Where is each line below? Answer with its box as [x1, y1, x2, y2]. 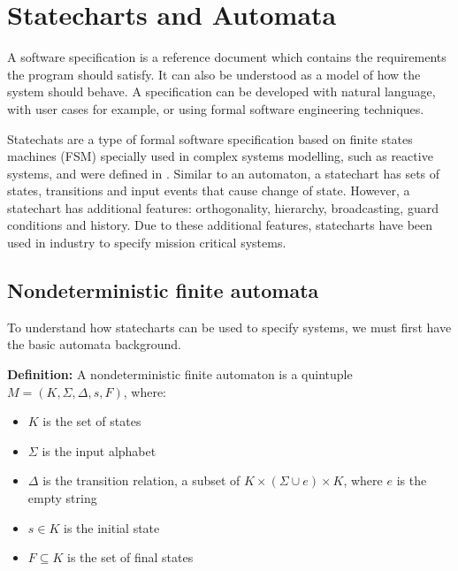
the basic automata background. [7, 335, 181, 354]
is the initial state [64, 518, 160, 537]
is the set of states [42, 412, 141, 430]
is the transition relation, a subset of [42, 471, 240, 490]
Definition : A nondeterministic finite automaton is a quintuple [7, 365, 353, 384]
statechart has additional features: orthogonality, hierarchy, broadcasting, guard [7, 198, 439, 217]
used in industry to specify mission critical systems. [7, 233, 286, 252]
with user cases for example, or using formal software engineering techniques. [7, 99, 424, 118]
